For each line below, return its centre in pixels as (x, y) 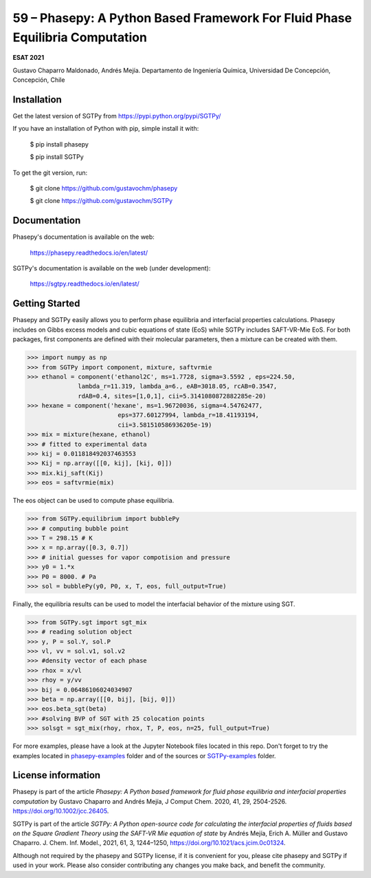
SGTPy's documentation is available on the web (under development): (112, 268)
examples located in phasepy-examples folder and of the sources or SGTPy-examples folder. (144, 756)
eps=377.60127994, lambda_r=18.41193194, (189, 415)
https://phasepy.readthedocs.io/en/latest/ (89, 253)
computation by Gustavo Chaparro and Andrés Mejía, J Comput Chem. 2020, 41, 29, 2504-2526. (150, 801)
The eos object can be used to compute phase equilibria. (93, 501)
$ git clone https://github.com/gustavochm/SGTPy (101, 201)
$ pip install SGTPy (57, 157)
